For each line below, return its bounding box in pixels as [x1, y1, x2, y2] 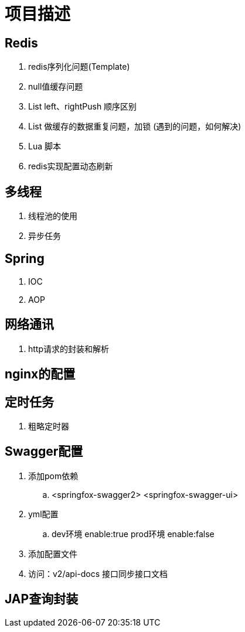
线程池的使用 [28, 211, 77, 221]
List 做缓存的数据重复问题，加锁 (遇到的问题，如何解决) [28, 121, 241, 132]
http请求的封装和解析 [28, 343, 110, 354]
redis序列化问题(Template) [28, 62, 130, 72]
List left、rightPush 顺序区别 [28, 101, 137, 112]
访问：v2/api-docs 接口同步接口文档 [28, 568, 168, 579]
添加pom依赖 [28, 470, 79, 481]
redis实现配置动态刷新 [28, 161, 113, 172]
